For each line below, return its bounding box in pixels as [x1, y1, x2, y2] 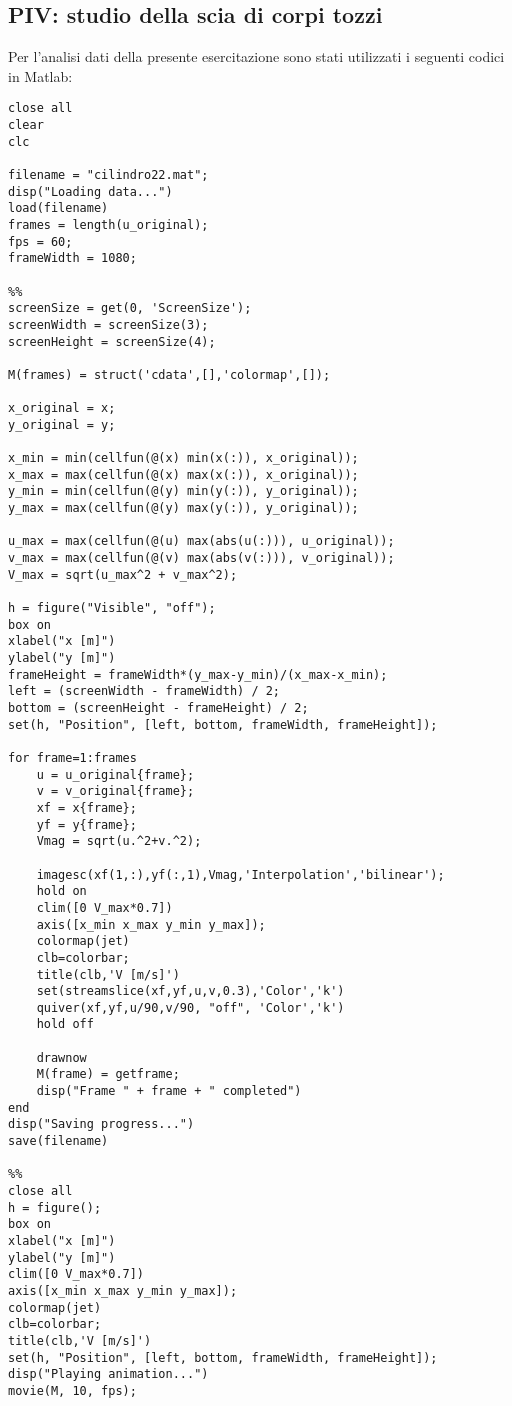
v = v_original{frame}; [36, 784, 195, 799]
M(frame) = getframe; [36, 1067, 180, 1082]
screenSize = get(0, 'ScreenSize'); [8, 301, 252, 316]
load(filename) [8, 201, 109, 216]
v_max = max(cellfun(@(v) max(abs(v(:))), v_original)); [8, 551, 395, 566]
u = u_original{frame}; [36, 767, 195, 782]
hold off [36, 1017, 94, 1032]
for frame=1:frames [8, 750, 137, 765]
